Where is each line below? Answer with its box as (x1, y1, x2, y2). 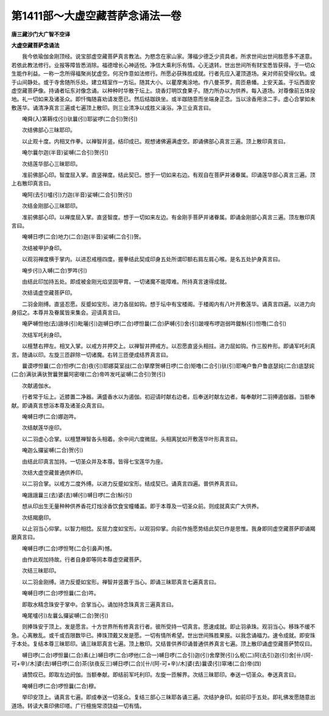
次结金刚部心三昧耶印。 (21, 202, 81, 210)
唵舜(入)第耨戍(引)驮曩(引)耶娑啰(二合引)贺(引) (21, 115, 138, 123)
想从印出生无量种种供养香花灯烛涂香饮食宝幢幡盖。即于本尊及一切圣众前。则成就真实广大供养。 (21, 503, 262, 510)
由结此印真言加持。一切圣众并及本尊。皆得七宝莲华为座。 (21, 457, 166, 465)
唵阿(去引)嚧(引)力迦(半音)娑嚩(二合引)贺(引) (21, 191, 133, 198)
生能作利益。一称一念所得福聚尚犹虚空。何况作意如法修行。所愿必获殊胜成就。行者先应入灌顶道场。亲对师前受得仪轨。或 (11, 70, 316, 77)
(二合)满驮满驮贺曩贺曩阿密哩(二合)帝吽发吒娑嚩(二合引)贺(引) (11, 371, 166, 378)
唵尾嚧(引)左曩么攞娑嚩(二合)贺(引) (21, 612, 109, 619)
